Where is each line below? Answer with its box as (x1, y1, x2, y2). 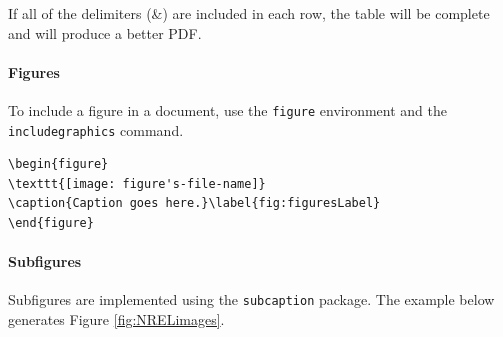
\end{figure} (8, 216, 94, 231)
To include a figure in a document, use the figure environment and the (8, 99, 448, 120)
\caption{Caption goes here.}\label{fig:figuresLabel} (8, 196, 381, 211)
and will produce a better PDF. (8, 22, 202, 43)
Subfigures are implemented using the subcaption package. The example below (8, 289, 495, 310)
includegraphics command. (8, 119, 184, 140)
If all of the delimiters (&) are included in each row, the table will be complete (8, 3, 490, 23)
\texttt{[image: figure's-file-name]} (8, 176, 266, 191)
